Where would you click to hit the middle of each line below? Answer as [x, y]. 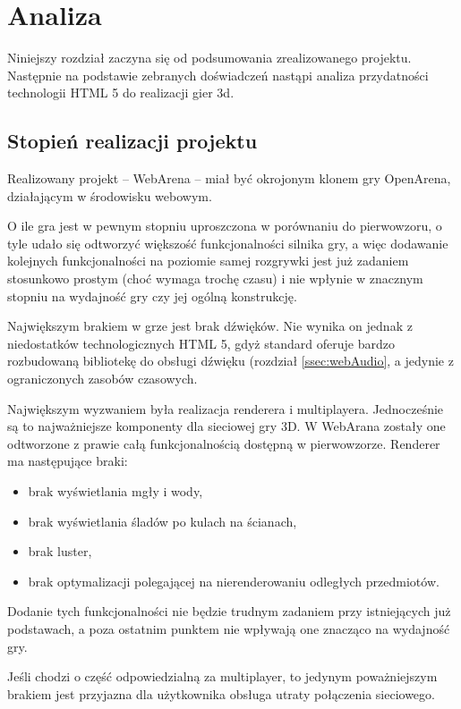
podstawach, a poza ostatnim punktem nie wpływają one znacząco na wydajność [229, 628]
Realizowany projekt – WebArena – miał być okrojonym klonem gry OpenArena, [229, 178]
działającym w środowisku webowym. [110, 195]
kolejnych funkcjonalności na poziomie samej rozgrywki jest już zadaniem [208, 261]
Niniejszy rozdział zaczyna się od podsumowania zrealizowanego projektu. [209, 58]
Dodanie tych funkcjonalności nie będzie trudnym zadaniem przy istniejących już [229, 611]
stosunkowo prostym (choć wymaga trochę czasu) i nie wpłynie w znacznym [215, 279]
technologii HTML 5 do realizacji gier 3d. [121, 93]
